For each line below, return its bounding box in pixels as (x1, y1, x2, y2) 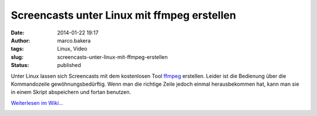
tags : (11, 45, 24, 52)
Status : (11, 62, 29, 69)
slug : (11, 53, 23, 61)
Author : (11, 37, 31, 44)
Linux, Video (57, 45, 87, 52)
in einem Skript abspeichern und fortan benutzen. (11, 89, 131, 96)
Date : (11, 29, 25, 36)
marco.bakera (57, 37, 91, 44)
